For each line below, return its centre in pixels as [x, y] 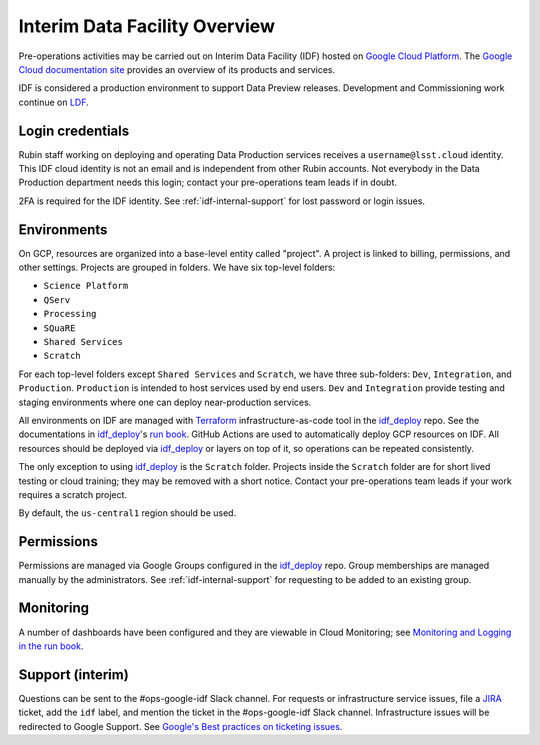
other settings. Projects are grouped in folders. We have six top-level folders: [177, 267]
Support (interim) [73, 674]
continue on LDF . [53, 102]
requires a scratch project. [73, 494]
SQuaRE [59, 328]
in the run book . [51, 646]
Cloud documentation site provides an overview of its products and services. [177, 69]
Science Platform [86, 286]
